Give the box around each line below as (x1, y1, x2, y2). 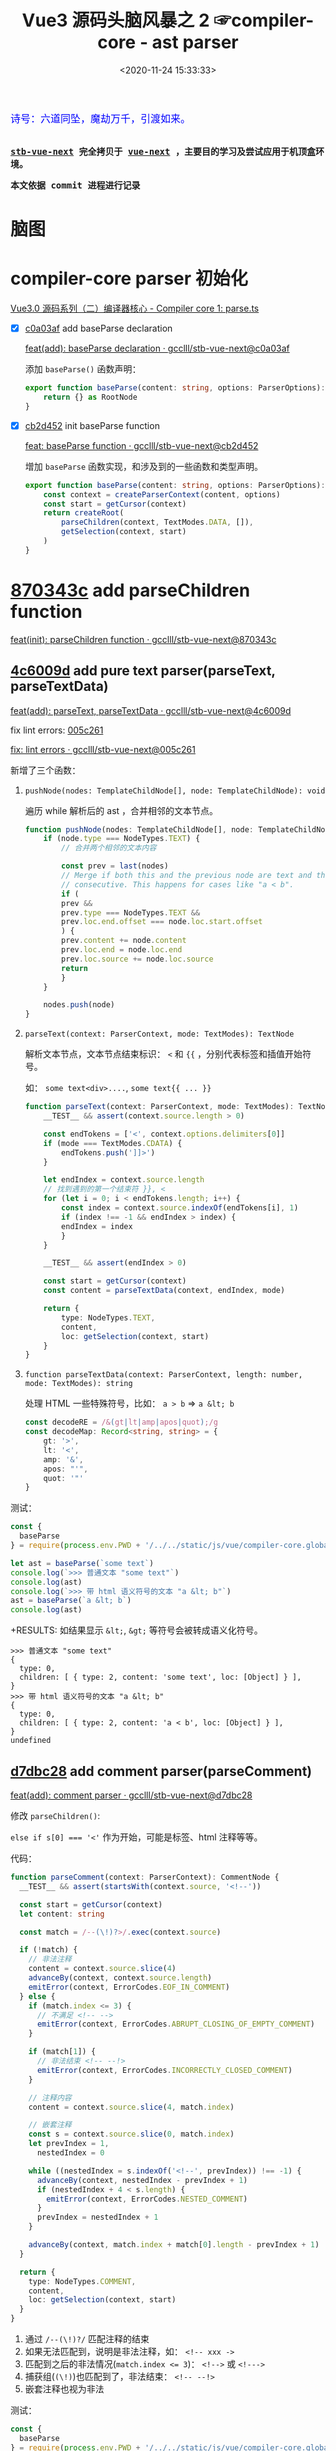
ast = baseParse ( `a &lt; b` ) (10, 1596, 132, 1606)
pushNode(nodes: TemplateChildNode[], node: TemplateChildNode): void (24, 786, 326, 796)
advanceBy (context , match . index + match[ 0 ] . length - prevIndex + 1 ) (28, 2240, 320, 2250)
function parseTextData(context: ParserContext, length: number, (24, 1370, 303, 1380)
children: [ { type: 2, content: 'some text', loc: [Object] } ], (19, 1672, 302, 1683)
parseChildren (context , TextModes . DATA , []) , (61, 517, 254, 528)
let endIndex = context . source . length (43, 1175, 205, 1185)
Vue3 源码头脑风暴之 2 (21, 9, 210, 32)
